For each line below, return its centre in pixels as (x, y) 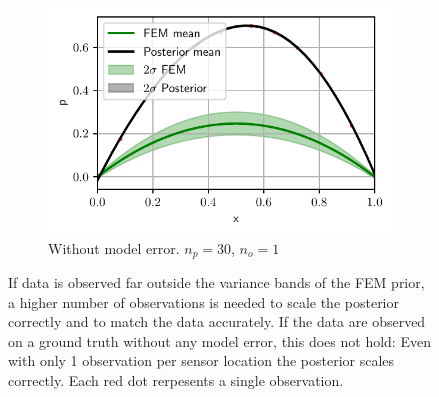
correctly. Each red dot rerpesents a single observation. (176, 379)
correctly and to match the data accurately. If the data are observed (217, 321)
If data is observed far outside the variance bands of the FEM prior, (216, 282)
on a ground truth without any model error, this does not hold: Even (219, 340)
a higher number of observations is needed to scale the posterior (204, 301)
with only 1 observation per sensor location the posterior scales (201, 360)
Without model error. (114, 247)
